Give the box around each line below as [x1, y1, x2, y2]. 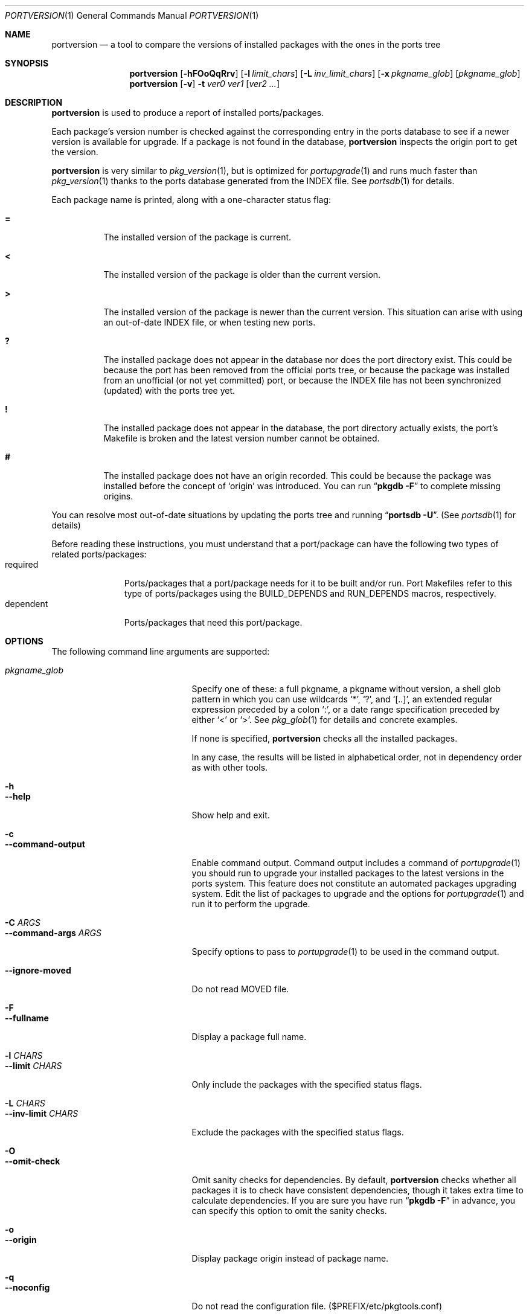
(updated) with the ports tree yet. [103, 385, 236, 396]
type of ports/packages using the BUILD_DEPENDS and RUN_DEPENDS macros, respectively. [124, 588, 496, 599]
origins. [103, 491, 133, 501]
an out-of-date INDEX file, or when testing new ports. [103, 317, 316, 327]
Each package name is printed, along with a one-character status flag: [51, 194, 332, 205]
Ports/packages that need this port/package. [124, 617, 303, 628]
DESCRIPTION [5, 97, 63, 108]
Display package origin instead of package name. [191, 1253, 389, 1263]
